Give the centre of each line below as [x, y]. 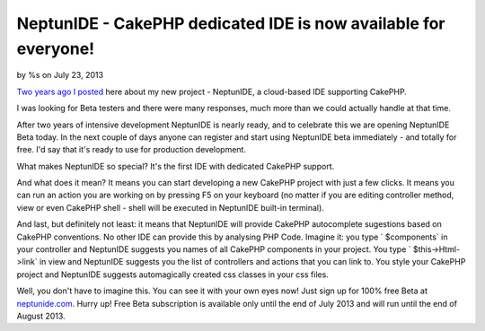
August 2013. [41, 316]
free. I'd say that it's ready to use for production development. [132, 150]
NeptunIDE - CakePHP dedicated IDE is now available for [231, 23]
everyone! [56, 48]
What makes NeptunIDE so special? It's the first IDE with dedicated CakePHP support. [176, 166]
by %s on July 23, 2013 [60, 75]
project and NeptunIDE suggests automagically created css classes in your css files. [173, 274]
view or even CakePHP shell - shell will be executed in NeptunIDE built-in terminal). [171, 207]
